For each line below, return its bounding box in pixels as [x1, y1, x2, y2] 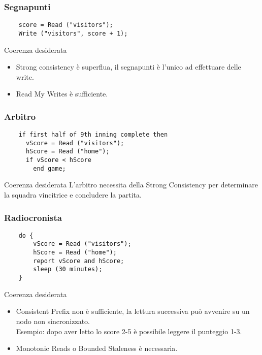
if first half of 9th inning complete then [18, 131, 168, 139]
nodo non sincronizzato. [16, 315, 90, 326]
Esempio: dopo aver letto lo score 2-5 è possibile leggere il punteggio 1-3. [16, 326, 242, 336]
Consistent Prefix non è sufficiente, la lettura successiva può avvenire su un [16, 306, 250, 316]
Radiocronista [4, 211, 62, 223]
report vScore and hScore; [33, 257, 124, 265]
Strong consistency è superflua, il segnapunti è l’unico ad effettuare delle [16, 61, 241, 72]
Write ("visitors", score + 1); [18, 29, 128, 37]
